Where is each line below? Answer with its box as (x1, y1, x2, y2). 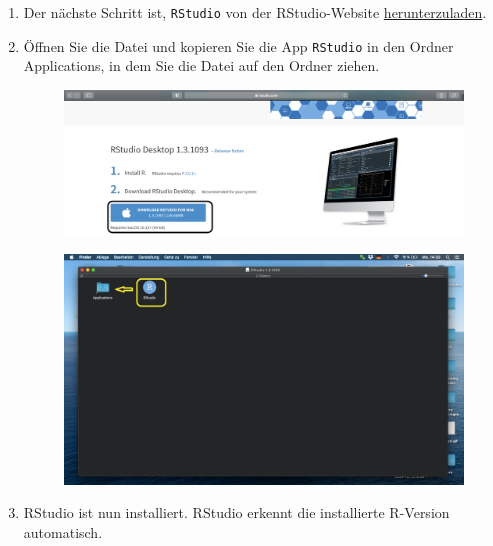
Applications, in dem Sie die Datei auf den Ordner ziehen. (23, 55, 380, 76)
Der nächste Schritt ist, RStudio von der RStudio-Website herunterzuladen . (23, 2, 487, 22)
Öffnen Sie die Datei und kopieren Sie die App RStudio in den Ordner (23, 35, 454, 56)
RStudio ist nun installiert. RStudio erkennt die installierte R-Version (23, 502, 450, 523)
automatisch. (23, 522, 103, 543)
